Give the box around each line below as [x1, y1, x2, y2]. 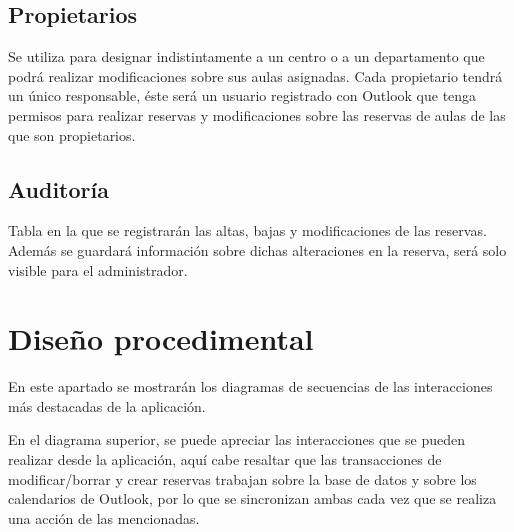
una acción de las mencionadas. [8, 507, 200, 528]
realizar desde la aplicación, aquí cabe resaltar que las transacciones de [8, 449, 442, 470]
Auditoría [8, 173, 109, 204]
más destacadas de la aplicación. [8, 395, 206, 416]
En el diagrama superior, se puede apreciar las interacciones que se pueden [8, 429, 465, 450]
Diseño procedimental [8, 318, 314, 359]
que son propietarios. [8, 124, 136, 145]
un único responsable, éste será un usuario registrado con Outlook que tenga [8, 85, 477, 106]
